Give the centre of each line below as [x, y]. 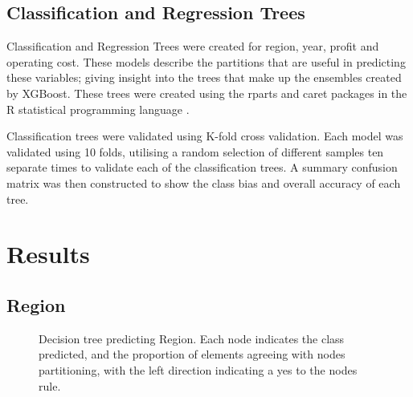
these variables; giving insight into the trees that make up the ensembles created [204, 77]
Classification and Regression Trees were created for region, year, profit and [193, 46]
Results [48, 254]
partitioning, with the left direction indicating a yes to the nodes [198, 369]
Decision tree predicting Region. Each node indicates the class [192, 338]
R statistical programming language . [98, 109]
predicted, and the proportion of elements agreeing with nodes [192, 354]
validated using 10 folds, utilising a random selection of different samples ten [195, 151]
